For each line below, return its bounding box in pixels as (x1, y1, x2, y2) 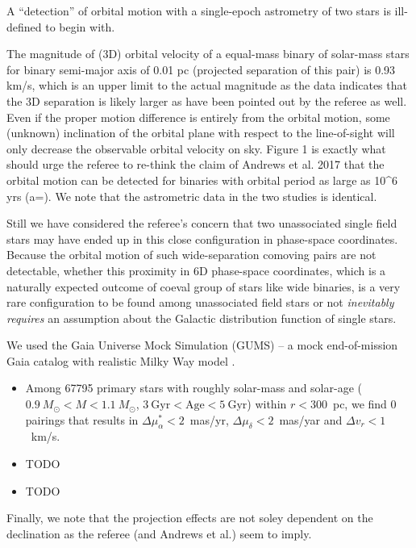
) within (247, 395, 287, 412)
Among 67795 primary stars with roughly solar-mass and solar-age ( (25, 379, 362, 396)
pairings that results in (25, 411, 139, 428)
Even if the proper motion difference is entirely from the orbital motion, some (6, 108, 390, 125)
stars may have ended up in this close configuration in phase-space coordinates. (6, 230, 398, 247)
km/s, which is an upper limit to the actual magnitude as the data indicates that (6, 77, 407, 94)
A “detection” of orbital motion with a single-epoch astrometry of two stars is (6, 2, 391, 19)
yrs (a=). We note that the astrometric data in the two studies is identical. (6, 187, 377, 204)
